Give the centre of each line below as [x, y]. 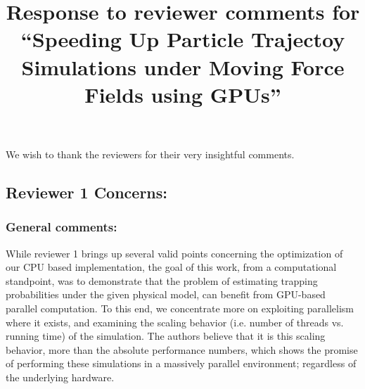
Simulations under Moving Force [183, 66]
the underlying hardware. [60, 377]
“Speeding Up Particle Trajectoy [183, 39]
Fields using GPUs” [183, 94]
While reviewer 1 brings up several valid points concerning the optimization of [174, 253]
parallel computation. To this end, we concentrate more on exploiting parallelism [180, 308]
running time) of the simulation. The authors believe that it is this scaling [166, 336]
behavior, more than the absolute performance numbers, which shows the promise [182, 349]
